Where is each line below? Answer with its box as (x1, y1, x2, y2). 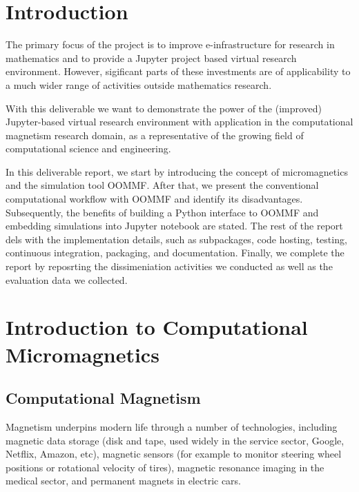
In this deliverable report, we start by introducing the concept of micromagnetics (6, 164, 348, 178)
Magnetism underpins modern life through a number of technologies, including (6, 419, 338, 433)
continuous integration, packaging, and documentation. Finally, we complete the (6, 245, 345, 260)
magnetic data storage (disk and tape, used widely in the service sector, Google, (6, 433, 345, 447)
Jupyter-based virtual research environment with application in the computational (6, 114, 353, 129)
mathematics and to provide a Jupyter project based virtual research (6, 50, 297, 65)
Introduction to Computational (6, 313, 308, 341)
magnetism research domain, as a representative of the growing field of (6, 127, 304, 142)
